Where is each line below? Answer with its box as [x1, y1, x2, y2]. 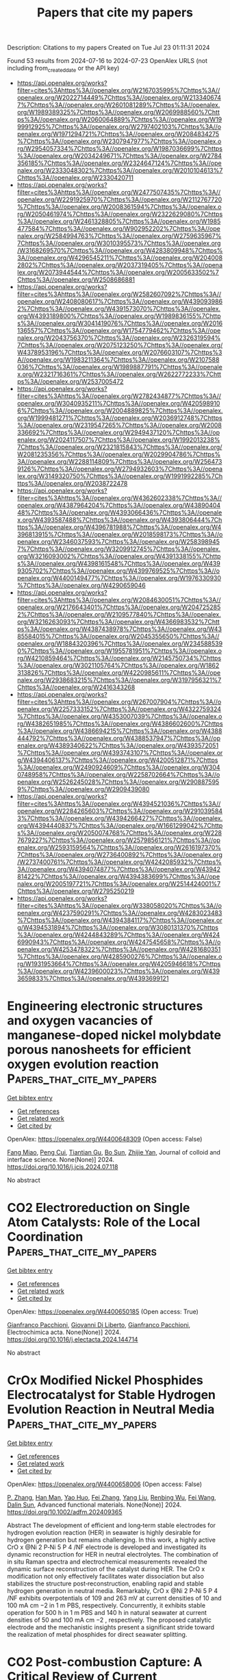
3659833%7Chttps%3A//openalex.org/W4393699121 [16, 974, 169, 983]
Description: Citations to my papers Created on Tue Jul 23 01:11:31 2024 [7, 43, 210, 52]
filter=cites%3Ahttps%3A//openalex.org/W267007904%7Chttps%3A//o [16, 697, 222, 706]
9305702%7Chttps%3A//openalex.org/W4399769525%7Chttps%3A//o [16, 567, 220, 575]
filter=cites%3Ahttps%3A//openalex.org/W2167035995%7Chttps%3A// [16, 86, 220, 94]
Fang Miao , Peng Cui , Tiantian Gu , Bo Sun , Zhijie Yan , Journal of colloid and [7, 1148, 221, 1156]
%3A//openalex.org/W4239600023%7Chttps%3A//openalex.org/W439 [16, 967, 220, 975]
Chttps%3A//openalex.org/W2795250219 [16, 887, 135, 895]
